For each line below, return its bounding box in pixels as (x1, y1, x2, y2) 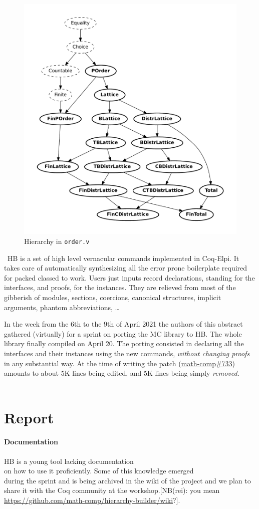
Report (4, 407, 54, 427)
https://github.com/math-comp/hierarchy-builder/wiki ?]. (4, 494, 180, 505)
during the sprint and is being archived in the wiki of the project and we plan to (4, 475, 251, 485)
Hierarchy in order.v (24, 236, 90, 246)
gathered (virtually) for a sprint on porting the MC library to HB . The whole (4, 328, 242, 339)
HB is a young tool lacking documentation (4, 455, 134, 466)
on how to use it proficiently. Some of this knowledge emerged (4, 465, 194, 476)
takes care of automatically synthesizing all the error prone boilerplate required (4, 263, 247, 273)
